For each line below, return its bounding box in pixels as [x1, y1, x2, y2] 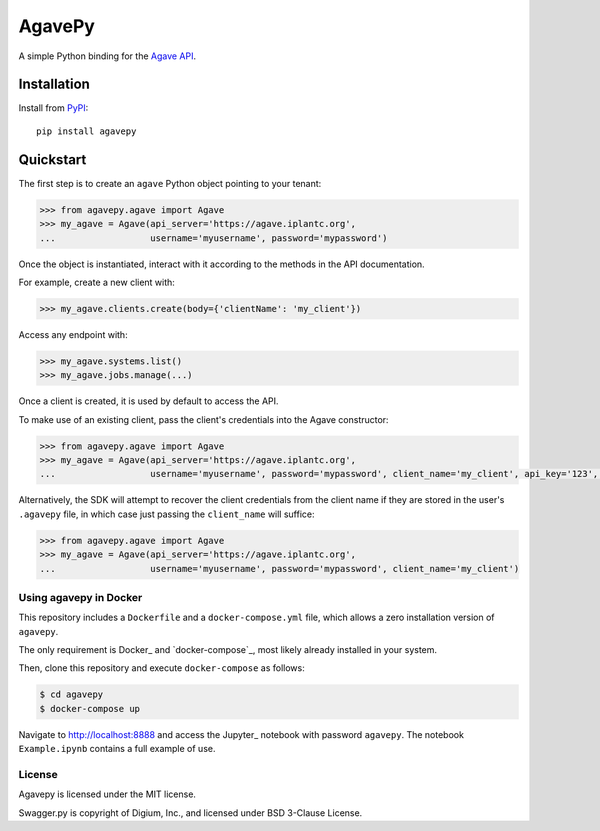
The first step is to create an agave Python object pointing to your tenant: [18, 177, 322, 189]
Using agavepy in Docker [18, 590, 143, 604]
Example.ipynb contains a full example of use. [18, 743, 216, 755]
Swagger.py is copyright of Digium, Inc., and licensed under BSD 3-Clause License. [18, 806, 363, 819]
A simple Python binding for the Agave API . [18, 50, 197, 62]
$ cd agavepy [39, 689, 104, 700]
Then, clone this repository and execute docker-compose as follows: [18, 662, 305, 674]
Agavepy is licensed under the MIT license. [18, 788, 197, 800]
